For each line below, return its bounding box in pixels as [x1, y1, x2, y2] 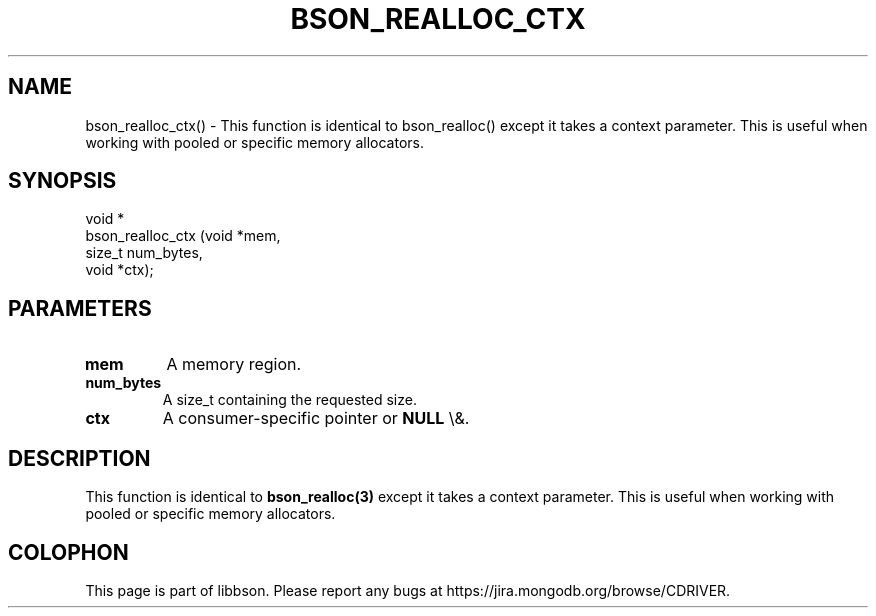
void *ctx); [85, 261, 154, 279]
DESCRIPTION [8, 445, 151, 471]
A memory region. [166, 354, 302, 375]
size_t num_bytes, [85, 244, 203, 262]
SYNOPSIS [8, 168, 117, 194]
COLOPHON [8, 539, 129, 565]
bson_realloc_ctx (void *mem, [85, 227, 281, 245]
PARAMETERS [8, 295, 152, 321]
